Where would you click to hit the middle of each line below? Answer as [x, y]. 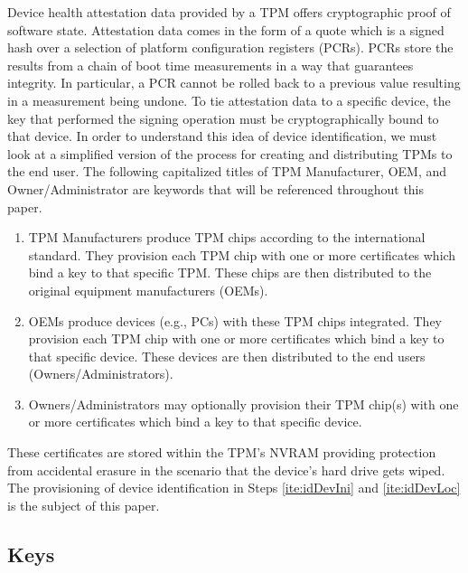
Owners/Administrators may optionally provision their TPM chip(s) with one [243, 404]
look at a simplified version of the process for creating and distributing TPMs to [230, 153]
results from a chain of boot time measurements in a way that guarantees [211, 65]
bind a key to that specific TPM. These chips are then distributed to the [230, 272]
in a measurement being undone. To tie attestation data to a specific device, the [229, 100]
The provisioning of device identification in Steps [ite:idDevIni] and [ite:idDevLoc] [234, 488]
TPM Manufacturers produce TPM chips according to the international [227, 237]
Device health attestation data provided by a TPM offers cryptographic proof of [229, 12]
